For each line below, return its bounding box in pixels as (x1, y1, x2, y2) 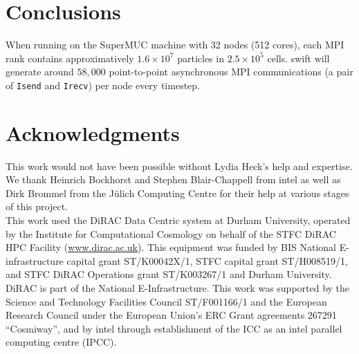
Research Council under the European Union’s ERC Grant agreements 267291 (6, 308, 337, 322)
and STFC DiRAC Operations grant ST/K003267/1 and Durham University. (6, 267, 332, 281)
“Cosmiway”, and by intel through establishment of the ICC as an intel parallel (6, 321, 342, 335)
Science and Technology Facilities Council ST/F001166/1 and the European (6, 294, 327, 308)
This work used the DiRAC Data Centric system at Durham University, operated (6, 213, 351, 227)
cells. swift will (267, 50, 330, 65)
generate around (6, 64, 74, 79)
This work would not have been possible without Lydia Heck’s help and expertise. (6, 158, 353, 173)
